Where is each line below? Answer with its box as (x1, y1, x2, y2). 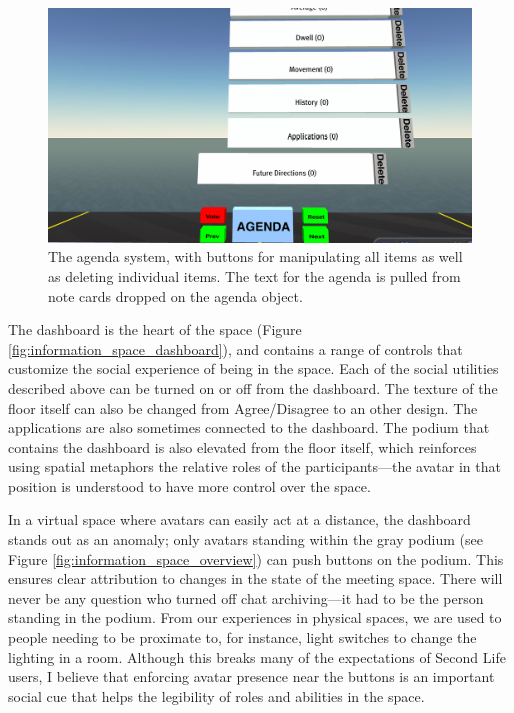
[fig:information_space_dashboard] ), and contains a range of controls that (8, 338, 463, 359)
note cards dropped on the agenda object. (48, 285, 303, 306)
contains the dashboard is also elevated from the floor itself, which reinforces (8, 436, 477, 457)
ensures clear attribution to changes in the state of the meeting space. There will (8, 568, 503, 589)
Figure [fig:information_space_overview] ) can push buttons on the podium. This (8, 548, 504, 569)
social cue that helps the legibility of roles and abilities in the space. (8, 685, 425, 706)
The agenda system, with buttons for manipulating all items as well (48, 246, 463, 267)
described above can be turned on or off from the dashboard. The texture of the (8, 377, 498, 398)
